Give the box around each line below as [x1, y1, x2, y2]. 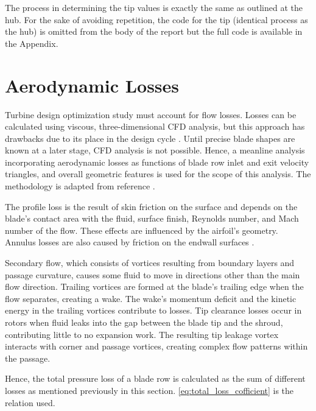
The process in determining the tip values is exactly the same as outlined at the [5, 1, 303, 13]
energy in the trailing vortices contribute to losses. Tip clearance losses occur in [5, 304, 302, 317]
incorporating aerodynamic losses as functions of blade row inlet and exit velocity [5, 155, 309, 168]
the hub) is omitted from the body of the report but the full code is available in [5, 25, 303, 38]
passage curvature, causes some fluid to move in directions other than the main [5, 268, 300, 281]
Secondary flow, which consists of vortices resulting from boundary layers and [5, 256, 295, 269]
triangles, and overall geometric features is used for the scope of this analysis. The [5, 167, 311, 180]
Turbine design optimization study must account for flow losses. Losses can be [5, 108, 297, 121]
